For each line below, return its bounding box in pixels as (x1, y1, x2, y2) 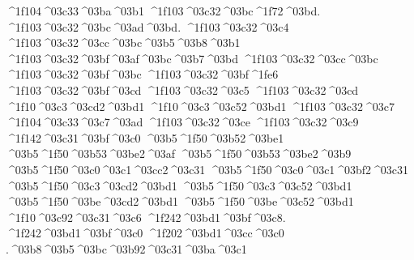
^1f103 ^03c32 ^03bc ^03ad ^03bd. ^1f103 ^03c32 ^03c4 (6, 18, 289, 35)
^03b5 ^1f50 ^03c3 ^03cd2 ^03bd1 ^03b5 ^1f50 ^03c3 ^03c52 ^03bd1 (6, 177, 352, 194)
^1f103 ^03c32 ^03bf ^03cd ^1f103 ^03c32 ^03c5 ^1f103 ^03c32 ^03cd (6, 81, 359, 98)
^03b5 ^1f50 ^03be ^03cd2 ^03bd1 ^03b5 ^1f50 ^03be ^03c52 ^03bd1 (6, 193, 354, 210)
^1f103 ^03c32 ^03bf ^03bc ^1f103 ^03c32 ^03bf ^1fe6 (6, 66, 279, 83)
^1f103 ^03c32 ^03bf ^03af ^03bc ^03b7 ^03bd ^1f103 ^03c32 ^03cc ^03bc (6, 49, 378, 66)
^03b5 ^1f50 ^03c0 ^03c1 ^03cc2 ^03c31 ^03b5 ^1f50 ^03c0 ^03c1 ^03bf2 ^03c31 (6, 160, 409, 177)
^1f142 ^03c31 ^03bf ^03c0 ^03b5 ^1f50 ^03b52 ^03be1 (6, 129, 284, 146)
